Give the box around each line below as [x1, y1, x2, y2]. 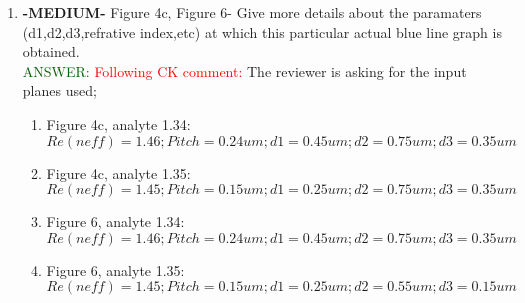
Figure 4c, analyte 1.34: [46, 113, 191, 134]
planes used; [22, 80, 97, 101]
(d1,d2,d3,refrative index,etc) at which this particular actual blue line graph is [22, 21, 502, 42]
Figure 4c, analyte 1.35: [46, 162, 191, 183]
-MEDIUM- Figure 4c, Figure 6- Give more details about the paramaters [22, 2, 482, 22]
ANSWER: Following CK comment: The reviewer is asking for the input [22, 60, 467, 81]
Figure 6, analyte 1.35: [46, 259, 185, 280]
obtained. [22, 41, 80, 62]
